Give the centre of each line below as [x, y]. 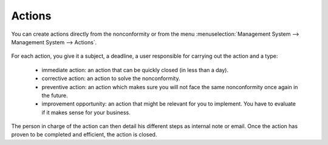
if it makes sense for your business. [86, 112]
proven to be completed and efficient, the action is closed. [84, 135]
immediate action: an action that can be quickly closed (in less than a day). [135, 70]
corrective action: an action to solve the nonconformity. [111, 78]
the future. [55, 95]
